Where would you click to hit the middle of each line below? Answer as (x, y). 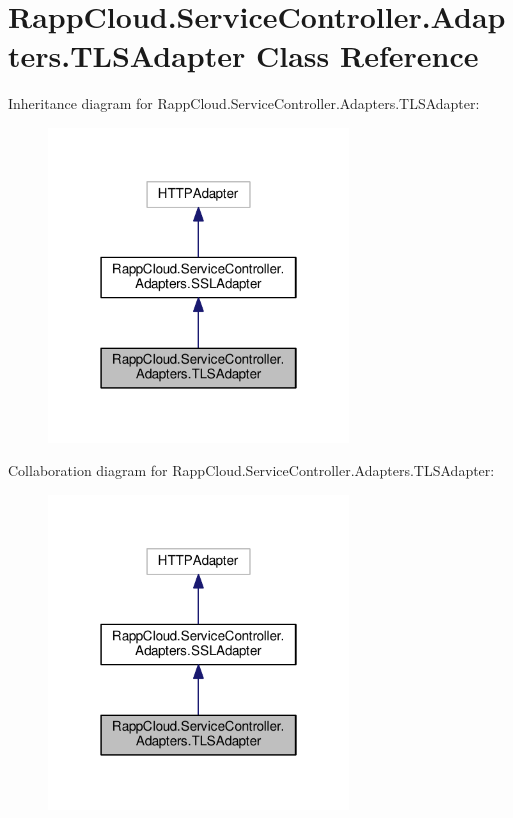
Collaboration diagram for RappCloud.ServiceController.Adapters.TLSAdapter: (251, 470)
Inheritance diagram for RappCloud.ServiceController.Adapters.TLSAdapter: (244, 103)
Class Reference (367, 55)
